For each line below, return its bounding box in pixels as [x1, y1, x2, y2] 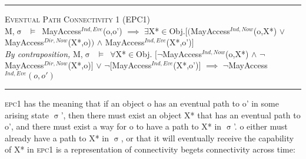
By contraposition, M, [5, 47, 83, 59]
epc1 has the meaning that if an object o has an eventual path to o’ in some [5, 97, 279, 110]
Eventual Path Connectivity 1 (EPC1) [5, 13, 151, 25]
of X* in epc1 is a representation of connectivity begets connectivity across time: [5, 143, 295, 155]
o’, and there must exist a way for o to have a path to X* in [5, 120, 222, 132]
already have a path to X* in [5, 131, 109, 144]
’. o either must [233, 120, 288, 132]
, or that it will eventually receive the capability [121, 131, 294, 144]
